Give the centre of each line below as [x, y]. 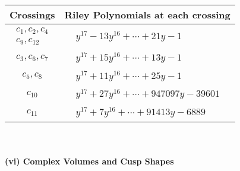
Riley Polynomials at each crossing [147, 15]
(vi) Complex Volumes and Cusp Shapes [89, 161]
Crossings [32, 15]
